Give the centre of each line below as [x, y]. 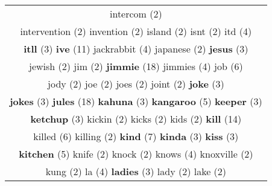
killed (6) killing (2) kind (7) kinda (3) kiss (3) [136, 136]
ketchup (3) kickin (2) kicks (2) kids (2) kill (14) [136, 119]
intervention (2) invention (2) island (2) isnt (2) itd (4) [136, 31]
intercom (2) [136, 14]
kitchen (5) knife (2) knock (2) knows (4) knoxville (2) [136, 154]
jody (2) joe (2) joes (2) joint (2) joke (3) [136, 84]
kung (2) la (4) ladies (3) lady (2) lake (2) [136, 171]
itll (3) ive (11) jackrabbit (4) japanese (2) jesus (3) [136, 49]
